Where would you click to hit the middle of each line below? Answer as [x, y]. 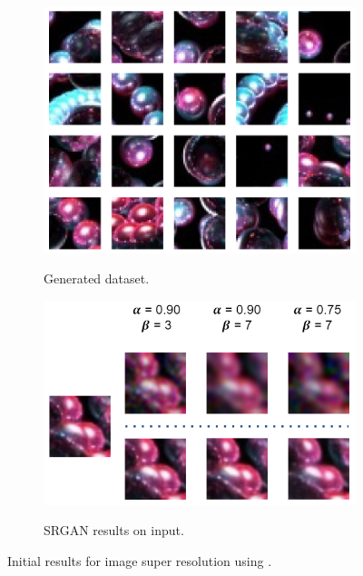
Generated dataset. [97, 278]
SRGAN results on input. [114, 530]
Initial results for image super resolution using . [140, 560]
